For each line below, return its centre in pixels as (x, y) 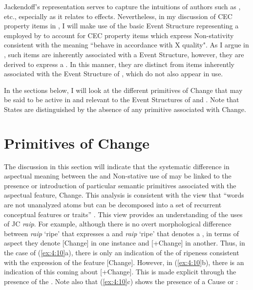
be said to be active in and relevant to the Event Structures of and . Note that (122, 100)
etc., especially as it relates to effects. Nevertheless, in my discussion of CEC (118, 16)
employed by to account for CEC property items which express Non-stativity (119, 35)
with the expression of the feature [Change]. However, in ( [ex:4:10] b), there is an (124, 262)
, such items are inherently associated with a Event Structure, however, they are (124, 54)
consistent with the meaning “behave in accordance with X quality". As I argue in (126, 45)
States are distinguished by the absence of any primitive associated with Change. (125, 109)
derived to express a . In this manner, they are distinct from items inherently (119, 64)
